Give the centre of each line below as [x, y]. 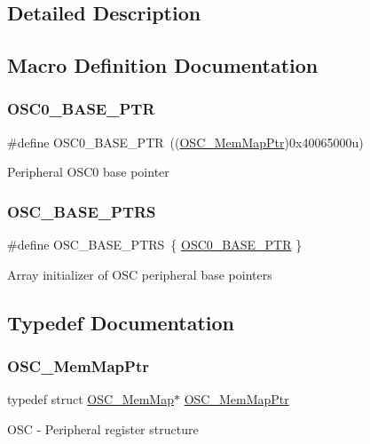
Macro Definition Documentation [163, 65]
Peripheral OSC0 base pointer [88, 172]
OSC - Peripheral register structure [103, 428]
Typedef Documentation [121, 322]
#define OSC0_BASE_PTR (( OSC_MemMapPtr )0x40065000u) [185, 142]
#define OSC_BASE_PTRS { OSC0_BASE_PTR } [155, 245]
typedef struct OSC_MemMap [91, 399]
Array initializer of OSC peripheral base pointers [140, 274]
